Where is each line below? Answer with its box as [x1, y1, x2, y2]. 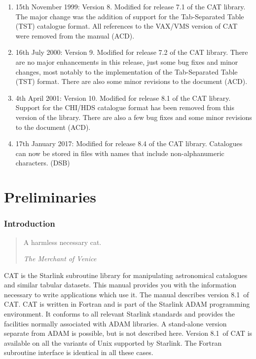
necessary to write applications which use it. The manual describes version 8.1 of [4, 289, 249, 299]
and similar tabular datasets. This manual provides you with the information [4, 279, 237, 290]
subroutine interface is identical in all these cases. [4, 347, 153, 358]
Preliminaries [4, 187, 96, 207]
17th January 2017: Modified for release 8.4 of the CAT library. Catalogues [15, 138, 243, 149]
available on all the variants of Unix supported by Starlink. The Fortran [4, 337, 222, 348]
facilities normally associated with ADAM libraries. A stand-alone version [4, 318, 227, 328]
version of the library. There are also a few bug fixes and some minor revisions [15, 112, 252, 122]
